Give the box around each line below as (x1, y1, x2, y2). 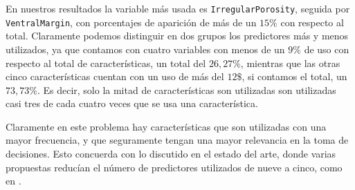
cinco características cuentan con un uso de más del (6, 69, 224, 84)
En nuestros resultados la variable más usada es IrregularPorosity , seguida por (6, 1, 350, 15)
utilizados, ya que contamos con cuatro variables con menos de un (6, 41, 285, 56)
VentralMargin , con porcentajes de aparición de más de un (6, 15, 257, 29)
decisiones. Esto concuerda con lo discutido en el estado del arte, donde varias (6, 146, 336, 161)
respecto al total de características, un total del (6, 55, 206, 70)
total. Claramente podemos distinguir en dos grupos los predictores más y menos (6, 28, 349, 43)
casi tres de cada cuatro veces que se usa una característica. (6, 96, 258, 111)
